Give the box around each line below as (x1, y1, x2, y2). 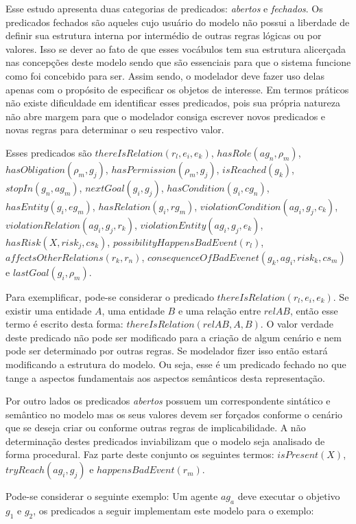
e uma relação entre (178, 303, 261, 317)
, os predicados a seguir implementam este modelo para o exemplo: (33, 503, 314, 517)
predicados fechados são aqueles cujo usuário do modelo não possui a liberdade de (5, 14, 350, 29)
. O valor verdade (260, 317, 334, 331)
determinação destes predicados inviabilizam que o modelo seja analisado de (5, 433, 325, 448)
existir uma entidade (5, 303, 92, 317)
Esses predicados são (5, 145, 92, 159)
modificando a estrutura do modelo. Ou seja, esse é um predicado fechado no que (5, 356, 346, 371)
